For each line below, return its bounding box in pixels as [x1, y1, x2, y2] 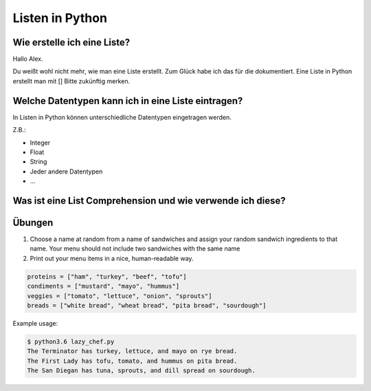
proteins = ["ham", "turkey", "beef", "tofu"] [27, 273, 187, 280]
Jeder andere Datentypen [30, 167, 103, 176]
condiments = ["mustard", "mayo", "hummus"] [27, 282, 180, 290]
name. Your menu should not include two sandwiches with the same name [30, 244, 240, 253]
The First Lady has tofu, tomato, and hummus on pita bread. [27, 357, 238, 365]
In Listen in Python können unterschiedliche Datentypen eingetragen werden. [12, 113, 232, 121]
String [30, 158, 47, 166]
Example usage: [12, 319, 58, 327]
